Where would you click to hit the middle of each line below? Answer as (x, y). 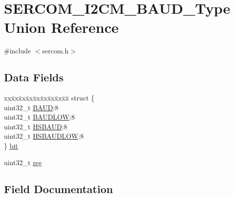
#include (18, 51)
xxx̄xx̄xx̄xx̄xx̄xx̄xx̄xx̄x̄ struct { (49, 98)
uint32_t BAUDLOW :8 (39, 117)
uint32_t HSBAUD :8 (36, 126)
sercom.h (55, 51)
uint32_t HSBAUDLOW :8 (44, 136)
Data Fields (34, 77)
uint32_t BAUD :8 (31, 107)
